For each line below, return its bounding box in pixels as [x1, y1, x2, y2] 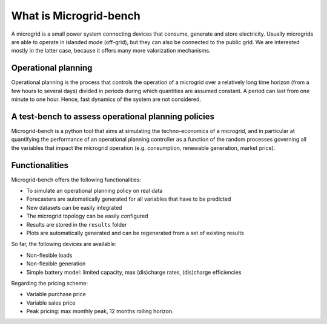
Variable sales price [26, 299, 76, 306]
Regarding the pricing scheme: [11, 279, 88, 287]
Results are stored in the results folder [26, 221, 127, 228]
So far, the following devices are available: [11, 241, 117, 248]
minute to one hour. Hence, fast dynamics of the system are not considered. [11, 96, 202, 103]
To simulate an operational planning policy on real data [26, 187, 163, 194]
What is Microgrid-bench [11, 9, 140, 22]
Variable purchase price [26, 291, 86, 298]
